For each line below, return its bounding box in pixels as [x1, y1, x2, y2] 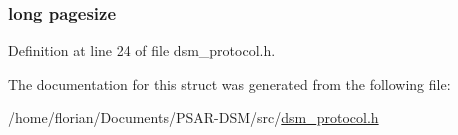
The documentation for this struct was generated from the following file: [8, 73, 451, 94]
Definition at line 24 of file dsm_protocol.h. [8, 40, 276, 61]
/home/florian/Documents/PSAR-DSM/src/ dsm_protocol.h [8, 107, 379, 128]
